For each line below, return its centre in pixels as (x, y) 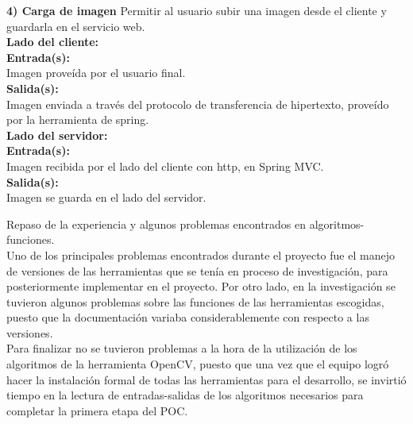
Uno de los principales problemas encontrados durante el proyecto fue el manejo (201, 254)
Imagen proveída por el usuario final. (96, 73)
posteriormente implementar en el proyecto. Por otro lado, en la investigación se (201, 286)
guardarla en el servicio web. (76, 26)
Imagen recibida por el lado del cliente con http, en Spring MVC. (165, 166)
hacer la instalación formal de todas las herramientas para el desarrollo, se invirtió (206, 379)
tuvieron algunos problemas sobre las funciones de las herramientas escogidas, (195, 301)
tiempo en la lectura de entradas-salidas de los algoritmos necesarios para (185, 395)
